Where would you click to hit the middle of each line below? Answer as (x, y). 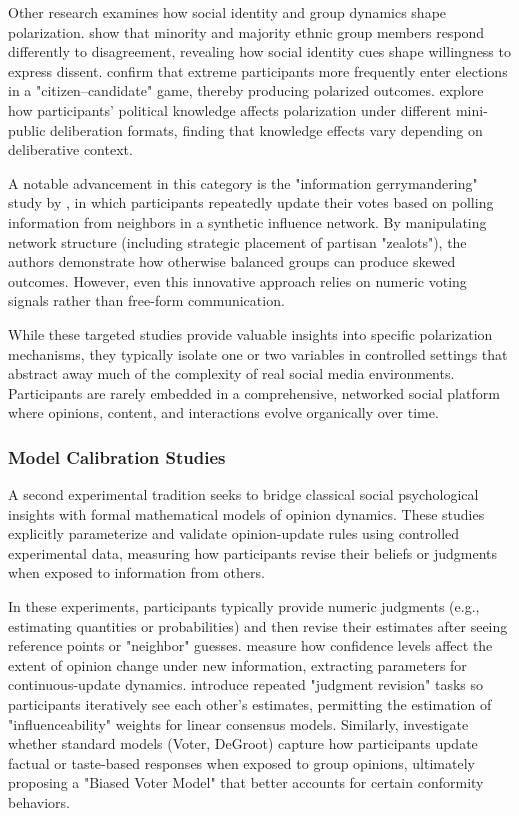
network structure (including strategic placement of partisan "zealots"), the (237, 241)
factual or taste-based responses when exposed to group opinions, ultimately (241, 762)
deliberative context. (70, 149)
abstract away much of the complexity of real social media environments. (231, 373)
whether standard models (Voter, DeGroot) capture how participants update (243, 743)
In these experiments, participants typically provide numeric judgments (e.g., (244, 606)
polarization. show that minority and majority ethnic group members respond (246, 31)
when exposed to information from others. (136, 572)
